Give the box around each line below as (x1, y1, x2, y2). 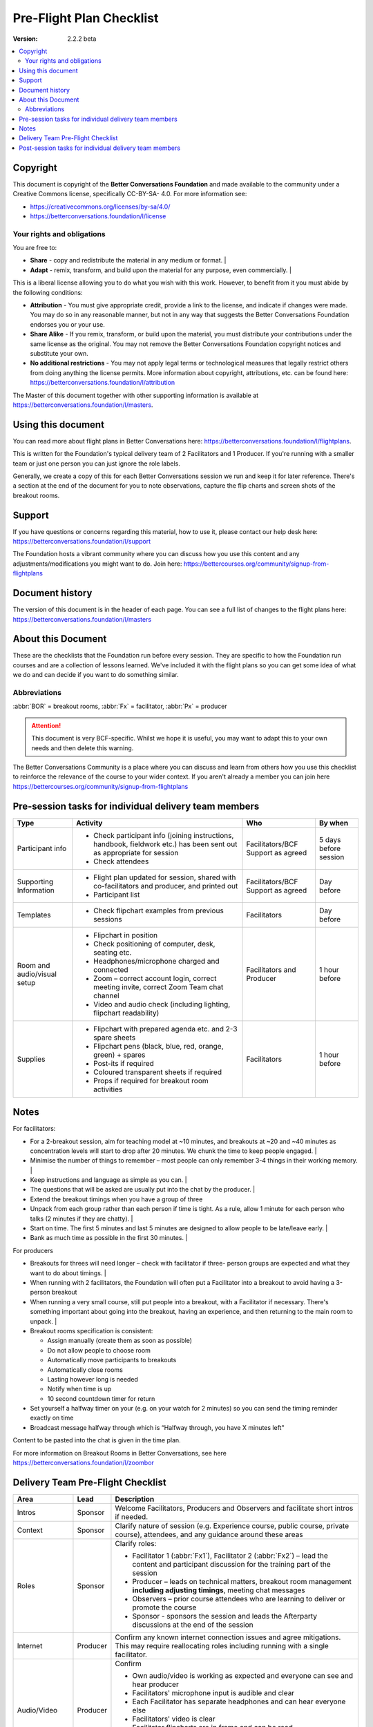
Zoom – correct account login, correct (93, 973, 217, 983)
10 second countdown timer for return (47, 1394, 155, 1402)
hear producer (132, 1679, 179, 1689)
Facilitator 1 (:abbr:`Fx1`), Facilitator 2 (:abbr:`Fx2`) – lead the (132, 1551, 328, 1561)
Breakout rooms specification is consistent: (30, 1326, 153, 1335)
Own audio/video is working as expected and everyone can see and (132, 1670, 354, 1680)
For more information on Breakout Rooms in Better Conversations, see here (12, 1449, 227, 1457)
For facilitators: (12, 1125, 56, 1133)
